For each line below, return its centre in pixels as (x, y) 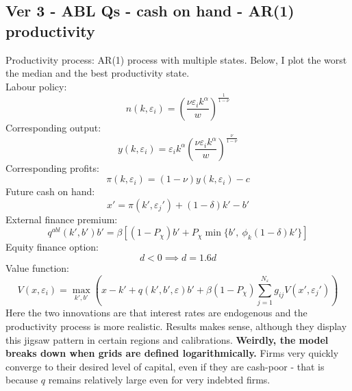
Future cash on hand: (50, 191)
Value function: (37, 268)
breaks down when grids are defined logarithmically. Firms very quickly (172, 353)
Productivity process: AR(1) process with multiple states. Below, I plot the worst (176, 59)
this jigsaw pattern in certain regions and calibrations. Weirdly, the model (167, 339)
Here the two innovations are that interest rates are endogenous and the (156, 313)
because (22, 380)
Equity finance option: (52, 247)
